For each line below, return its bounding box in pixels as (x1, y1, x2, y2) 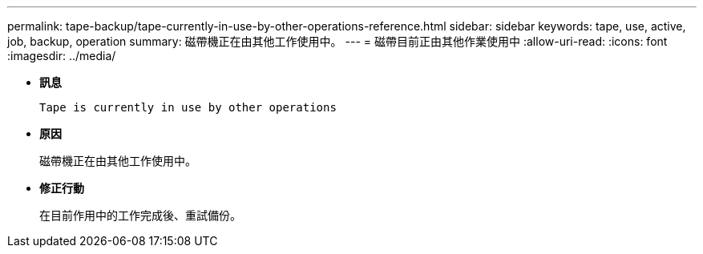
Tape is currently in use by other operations (39, 101, 337, 114)
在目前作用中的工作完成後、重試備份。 (39, 208, 241, 222)
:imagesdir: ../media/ (7, 49, 116, 62)
